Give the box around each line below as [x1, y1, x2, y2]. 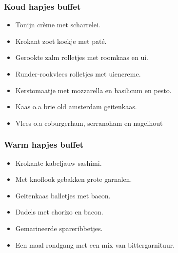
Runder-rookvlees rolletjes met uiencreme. [15, 69, 141, 78]
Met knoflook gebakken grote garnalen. [15, 174, 132, 184]
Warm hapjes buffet [4, 138, 84, 151]
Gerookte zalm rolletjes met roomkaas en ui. [15, 52, 148, 62]
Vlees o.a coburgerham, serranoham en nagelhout [15, 117, 163, 128]
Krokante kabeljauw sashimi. [15, 157, 102, 168]
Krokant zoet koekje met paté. [15, 36, 107, 46]
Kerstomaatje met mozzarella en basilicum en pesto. [15, 85, 172, 95]
